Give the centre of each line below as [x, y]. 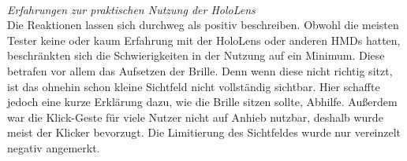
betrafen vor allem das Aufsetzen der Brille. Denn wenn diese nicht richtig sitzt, [200, 70]
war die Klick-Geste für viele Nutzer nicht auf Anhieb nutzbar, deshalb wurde [195, 117]
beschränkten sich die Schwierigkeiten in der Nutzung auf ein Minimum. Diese [196, 55]
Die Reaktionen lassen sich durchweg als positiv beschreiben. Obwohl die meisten [203, 25]
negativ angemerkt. [54, 147]
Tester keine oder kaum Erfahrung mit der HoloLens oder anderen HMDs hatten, [204, 40]
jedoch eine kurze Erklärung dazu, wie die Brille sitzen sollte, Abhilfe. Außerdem [202, 102]
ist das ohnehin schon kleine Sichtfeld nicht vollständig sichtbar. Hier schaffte [194, 86]
